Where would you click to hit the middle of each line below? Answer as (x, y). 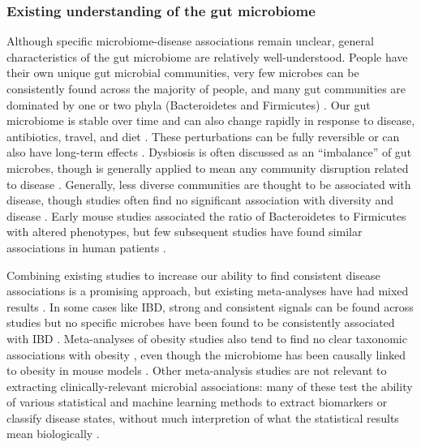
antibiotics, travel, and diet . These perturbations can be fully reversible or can (203, 136)
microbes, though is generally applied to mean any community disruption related (208, 168)
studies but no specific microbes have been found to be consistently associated (201, 322)
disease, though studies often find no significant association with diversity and (200, 200)
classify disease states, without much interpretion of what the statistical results (203, 417)
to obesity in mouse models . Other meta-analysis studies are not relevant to (197, 370)
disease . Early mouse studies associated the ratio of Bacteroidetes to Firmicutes (206, 215)
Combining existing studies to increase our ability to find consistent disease (193, 275)
